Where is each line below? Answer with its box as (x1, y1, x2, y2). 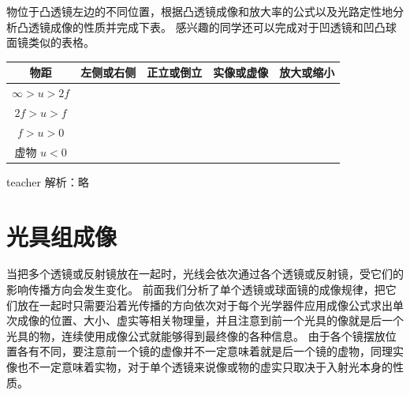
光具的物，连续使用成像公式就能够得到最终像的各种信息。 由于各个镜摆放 (6, 327, 386, 344)
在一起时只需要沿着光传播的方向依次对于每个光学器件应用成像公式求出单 (28, 296, 404, 313)
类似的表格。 (28, 34, 95, 51)
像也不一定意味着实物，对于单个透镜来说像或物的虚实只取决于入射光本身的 (6, 359, 393, 375)
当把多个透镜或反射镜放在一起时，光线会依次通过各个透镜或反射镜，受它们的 (6, 265, 404, 282)
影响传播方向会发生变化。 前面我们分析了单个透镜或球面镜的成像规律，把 (6, 281, 386, 298)
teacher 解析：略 (6, 173, 89, 190)
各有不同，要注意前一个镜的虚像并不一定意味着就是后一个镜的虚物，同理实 (17, 343, 404, 359)
